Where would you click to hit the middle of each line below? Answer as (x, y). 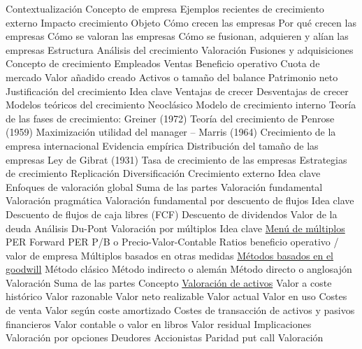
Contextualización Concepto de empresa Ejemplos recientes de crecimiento (165, 8)
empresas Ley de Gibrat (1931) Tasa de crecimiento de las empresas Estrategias (176, 159)
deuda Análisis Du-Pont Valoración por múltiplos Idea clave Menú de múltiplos (175, 228)
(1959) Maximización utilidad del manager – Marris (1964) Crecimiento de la (171, 132)
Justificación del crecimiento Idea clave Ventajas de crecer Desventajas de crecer (177, 91)
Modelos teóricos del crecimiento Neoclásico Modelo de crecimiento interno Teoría (181, 105)
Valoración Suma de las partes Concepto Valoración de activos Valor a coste (169, 282)
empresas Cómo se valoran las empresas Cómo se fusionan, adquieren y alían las (177, 36)
